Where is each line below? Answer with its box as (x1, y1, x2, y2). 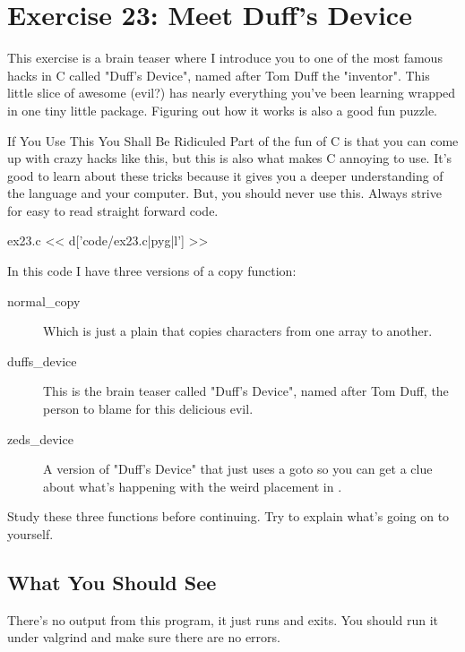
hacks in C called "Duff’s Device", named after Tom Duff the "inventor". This (7, 65, 430, 84)
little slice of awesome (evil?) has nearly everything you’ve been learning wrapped (7, 83, 456, 102)
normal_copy (7, 291, 81, 310)
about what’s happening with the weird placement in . (43, 476, 342, 495)
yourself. (7, 525, 54, 543)
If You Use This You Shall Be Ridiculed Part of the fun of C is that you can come (7, 131, 459, 150)
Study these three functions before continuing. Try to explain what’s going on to (7, 507, 450, 526)
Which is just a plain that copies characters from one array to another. (43, 322, 433, 340)
